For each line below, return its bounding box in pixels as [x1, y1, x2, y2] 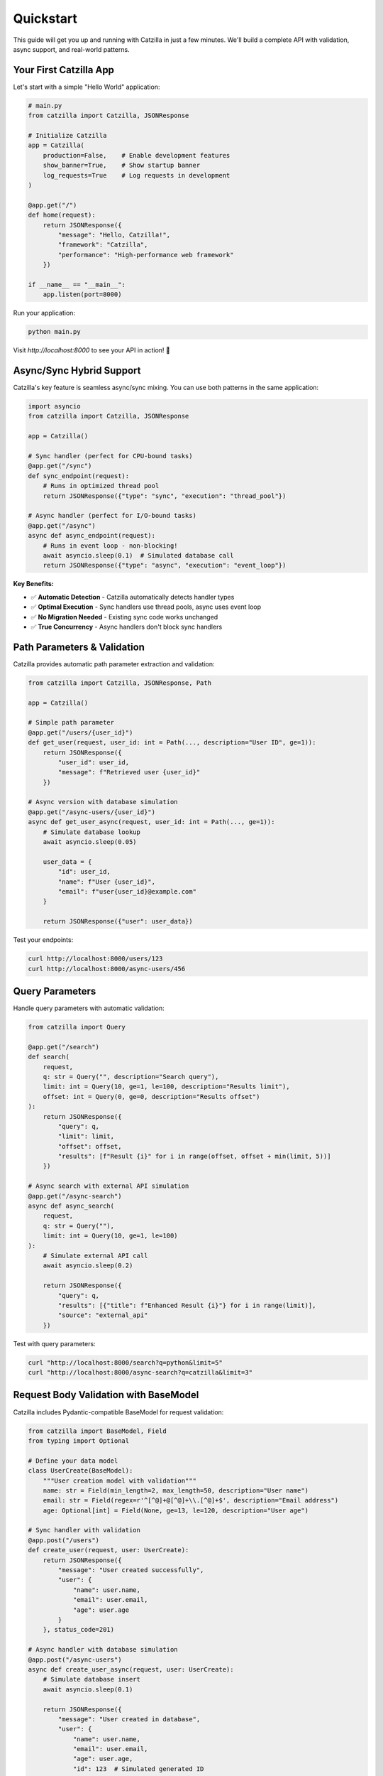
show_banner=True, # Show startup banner [43, 161, 201, 170]
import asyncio [28, 402, 81, 411]
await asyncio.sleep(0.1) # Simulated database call [43, 551, 234, 559]
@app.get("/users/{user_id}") [28, 728, 133, 737]
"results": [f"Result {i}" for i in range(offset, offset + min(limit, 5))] [57, 1152, 331, 1161]
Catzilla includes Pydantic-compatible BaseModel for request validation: [13, 1407, 224, 1417]
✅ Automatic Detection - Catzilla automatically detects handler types [30, 592, 235, 601]
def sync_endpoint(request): [28, 472, 130, 480]
